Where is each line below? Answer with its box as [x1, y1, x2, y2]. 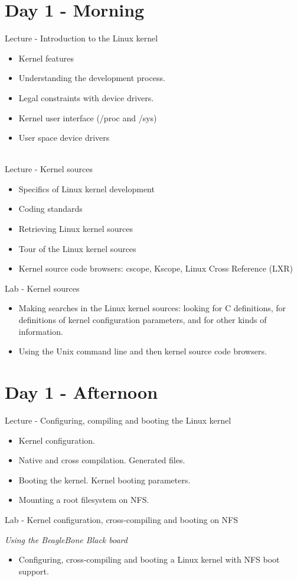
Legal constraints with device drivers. [18, 91, 154, 104]
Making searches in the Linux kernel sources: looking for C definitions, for [18, 302, 286, 314]
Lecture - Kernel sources [5, 163, 93, 175]
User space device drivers [18, 131, 110, 144]
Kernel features [18, 51, 74, 64]
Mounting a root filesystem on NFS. [18, 493, 149, 506]
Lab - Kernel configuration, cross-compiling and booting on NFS [5, 513, 239, 525]
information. [18, 325, 63, 337]
